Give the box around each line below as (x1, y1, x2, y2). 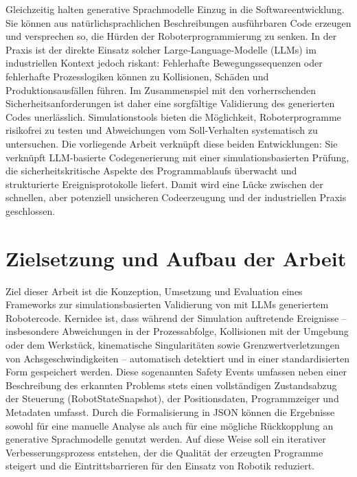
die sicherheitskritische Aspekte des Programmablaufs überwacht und (5, 163, 297, 178)
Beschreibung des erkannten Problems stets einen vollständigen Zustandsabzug (5, 377, 337, 392)
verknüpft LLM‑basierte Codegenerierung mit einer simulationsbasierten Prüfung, (5, 150, 349, 164)
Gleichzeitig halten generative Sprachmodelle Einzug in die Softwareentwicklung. (5, 2, 345, 16)
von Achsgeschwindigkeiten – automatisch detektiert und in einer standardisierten (5, 351, 350, 365)
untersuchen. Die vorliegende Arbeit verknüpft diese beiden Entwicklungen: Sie (5, 136, 338, 150)
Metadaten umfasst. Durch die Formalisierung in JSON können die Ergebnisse (5, 404, 335, 419)
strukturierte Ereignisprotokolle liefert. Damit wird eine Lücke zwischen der (5, 176, 323, 191)
